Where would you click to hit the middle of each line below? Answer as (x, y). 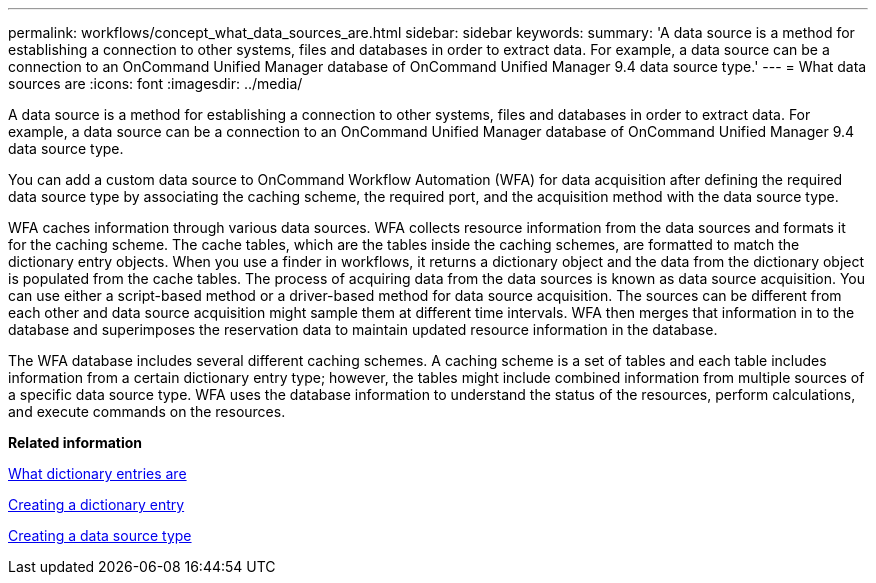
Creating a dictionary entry (96, 504)
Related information (75, 442)
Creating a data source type (100, 535)
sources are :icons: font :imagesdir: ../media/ (155, 83)
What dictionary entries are (97, 473)
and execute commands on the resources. (147, 411)
